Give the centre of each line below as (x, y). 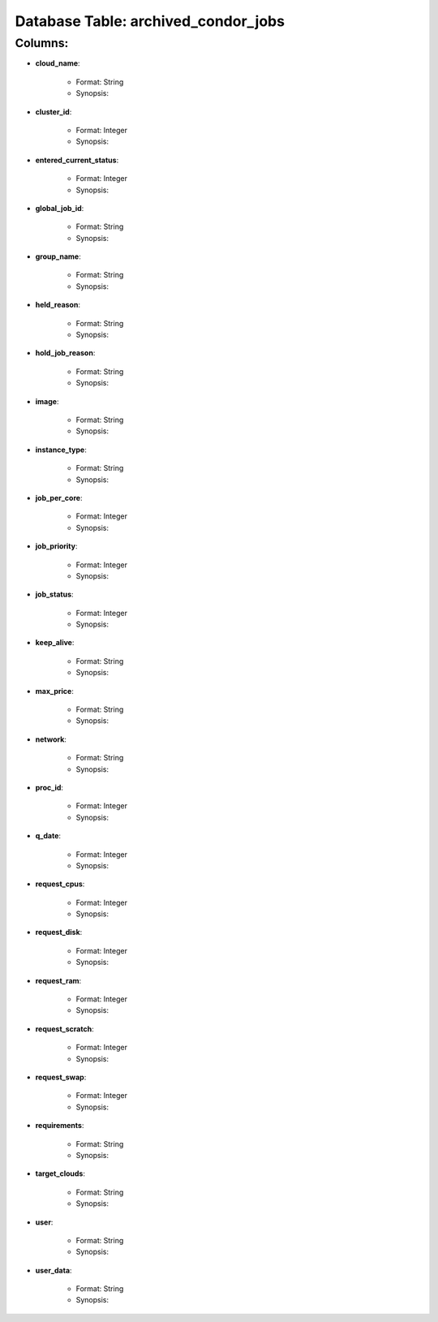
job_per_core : (59, 497)
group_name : (58, 256)
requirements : (60, 1126)
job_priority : (56, 546)
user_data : (54, 1270)
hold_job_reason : (65, 353)
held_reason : (58, 305)
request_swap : (61, 1077)
